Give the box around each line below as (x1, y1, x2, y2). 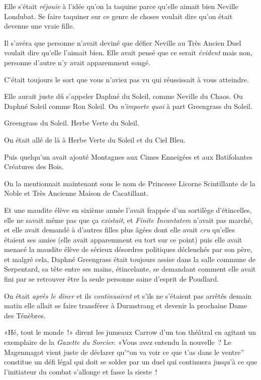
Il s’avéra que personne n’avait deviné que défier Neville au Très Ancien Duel (4, 37, 241, 48)
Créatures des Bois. (4, 161, 64, 172)
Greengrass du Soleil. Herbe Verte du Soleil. (4, 117, 139, 128)
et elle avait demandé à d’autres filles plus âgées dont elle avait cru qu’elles (4, 224, 235, 235)
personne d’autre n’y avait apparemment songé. (4, 57, 150, 67)
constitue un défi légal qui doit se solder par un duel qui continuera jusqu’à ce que (4, 356, 257, 367)
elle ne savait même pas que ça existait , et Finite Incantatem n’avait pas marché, (4, 214, 253, 225)
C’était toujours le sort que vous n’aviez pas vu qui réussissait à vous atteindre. (4, 74, 249, 84)
